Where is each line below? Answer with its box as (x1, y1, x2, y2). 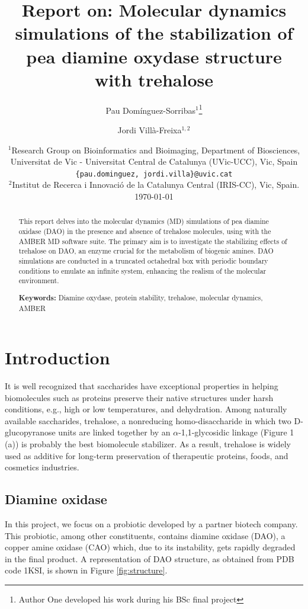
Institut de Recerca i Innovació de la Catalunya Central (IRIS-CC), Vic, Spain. (12, 178, 300, 191)
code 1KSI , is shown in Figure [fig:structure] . (5, 564, 168, 576)
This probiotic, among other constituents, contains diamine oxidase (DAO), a (5, 529, 285, 541)
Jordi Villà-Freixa (117, 123, 182, 136)
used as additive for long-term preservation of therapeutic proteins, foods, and (5, 449, 288, 461)
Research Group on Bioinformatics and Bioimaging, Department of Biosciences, (11, 143, 300, 156)
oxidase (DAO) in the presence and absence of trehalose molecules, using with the (18, 226, 271, 236)
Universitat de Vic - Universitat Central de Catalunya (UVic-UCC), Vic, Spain (10, 155, 298, 168)
